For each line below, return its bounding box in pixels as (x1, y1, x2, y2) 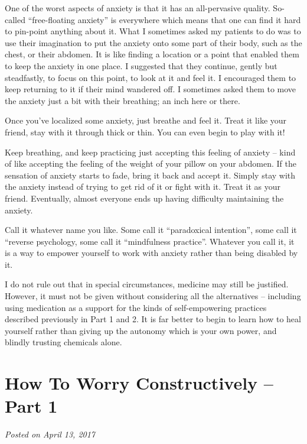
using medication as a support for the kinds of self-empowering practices (5, 301, 267, 313)
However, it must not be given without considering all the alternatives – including (5, 290, 301, 302)
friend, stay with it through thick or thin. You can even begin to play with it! (5, 125, 285, 138)
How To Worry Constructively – (5, 371, 273, 395)
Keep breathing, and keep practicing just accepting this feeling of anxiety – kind (5, 145, 296, 158)
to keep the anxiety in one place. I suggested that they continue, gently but (5, 59, 277, 72)
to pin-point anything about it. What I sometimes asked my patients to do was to (5, 25, 301, 37)
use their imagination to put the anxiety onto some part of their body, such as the (5, 36, 302, 48)
